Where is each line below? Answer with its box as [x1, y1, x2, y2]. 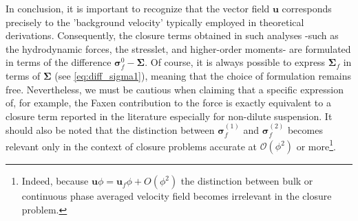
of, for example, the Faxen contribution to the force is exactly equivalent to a [6, 95, 331, 110]
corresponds [282, 1, 332, 15]
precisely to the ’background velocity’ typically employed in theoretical [6, 14, 304, 29]
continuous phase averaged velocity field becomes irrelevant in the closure [21, 189, 332, 203]
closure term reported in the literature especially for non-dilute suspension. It [6, 108, 333, 123]
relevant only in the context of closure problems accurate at [6, 139, 257, 153]
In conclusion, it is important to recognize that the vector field [6, 1, 270, 15]
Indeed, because [21, 174, 89, 188]
